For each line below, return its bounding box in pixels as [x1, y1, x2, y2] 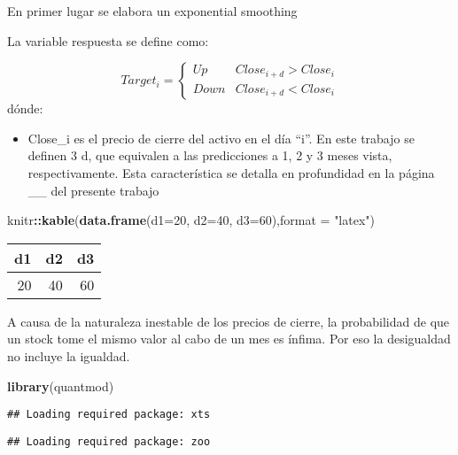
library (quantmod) [7, 376, 114, 395]
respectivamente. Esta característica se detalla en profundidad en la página [27, 163, 435, 181]
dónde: [7, 99, 43, 118]
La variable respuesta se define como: [7, 31, 209, 50]
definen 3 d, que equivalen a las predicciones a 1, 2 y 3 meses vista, [27, 146, 392, 165]
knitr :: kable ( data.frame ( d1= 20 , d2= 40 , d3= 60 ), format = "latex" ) [7, 211, 375, 229]
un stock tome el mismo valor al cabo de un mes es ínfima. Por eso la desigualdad [7, 329, 451, 348]
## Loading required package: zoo [7, 435, 211, 448]
